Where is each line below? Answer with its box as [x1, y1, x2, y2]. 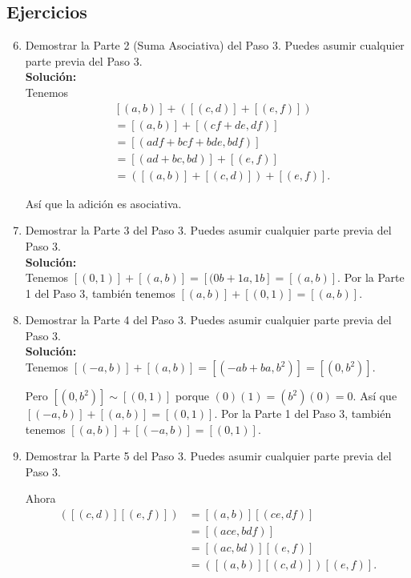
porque [175, 387, 210, 404]
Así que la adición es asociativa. [25, 195, 182, 211]
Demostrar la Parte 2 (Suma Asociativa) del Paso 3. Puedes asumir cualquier [25, 37, 405, 54]
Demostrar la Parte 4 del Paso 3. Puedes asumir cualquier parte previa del [25, 311, 392, 328]
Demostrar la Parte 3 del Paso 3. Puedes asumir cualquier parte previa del [25, 222, 392, 239]
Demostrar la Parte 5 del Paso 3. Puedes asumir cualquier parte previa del [25, 448, 392, 464]
